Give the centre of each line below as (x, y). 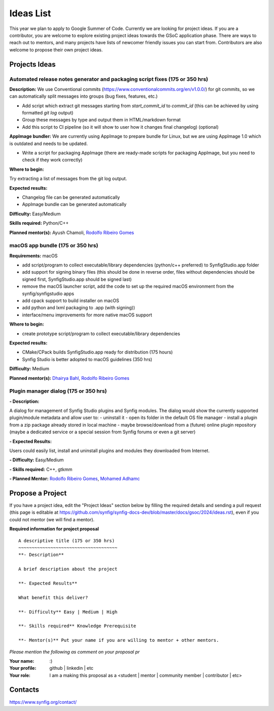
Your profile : (23, 668)
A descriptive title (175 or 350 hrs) (67, 541)
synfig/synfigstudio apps (48, 293)
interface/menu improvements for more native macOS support (87, 315)
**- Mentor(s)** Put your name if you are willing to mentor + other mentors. (119, 640)
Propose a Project (38, 493)
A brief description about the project (68, 569)
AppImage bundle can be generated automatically (74, 204)
